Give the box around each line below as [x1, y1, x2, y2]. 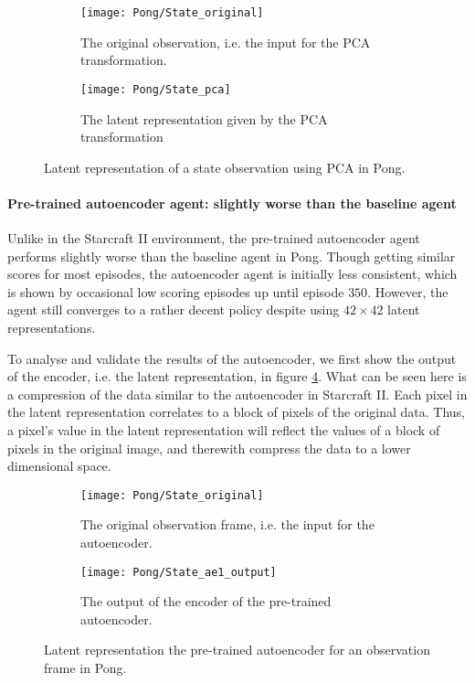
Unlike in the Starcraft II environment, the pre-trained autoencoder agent [7, 229, 420, 248]
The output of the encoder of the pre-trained [80, 592, 332, 611]
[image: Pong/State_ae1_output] [80, 565, 277, 579]
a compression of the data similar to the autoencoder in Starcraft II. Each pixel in [7, 384, 468, 403]
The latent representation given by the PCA [80, 109, 328, 128]
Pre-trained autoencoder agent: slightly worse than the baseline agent [7, 193, 457, 212]
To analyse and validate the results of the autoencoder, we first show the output [7, 348, 457, 368]
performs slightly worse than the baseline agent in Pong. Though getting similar [7, 246, 456, 265]
